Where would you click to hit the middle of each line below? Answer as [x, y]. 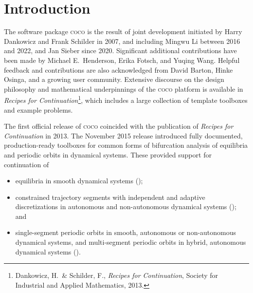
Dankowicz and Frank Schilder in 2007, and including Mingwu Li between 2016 [122, 41]
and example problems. [38, 109]
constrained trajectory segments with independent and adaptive [110, 197]
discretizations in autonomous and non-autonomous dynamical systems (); [126, 206]
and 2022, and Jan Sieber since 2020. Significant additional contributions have [120, 50]
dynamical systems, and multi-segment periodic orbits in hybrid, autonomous [131, 242]
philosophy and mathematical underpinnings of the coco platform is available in [124, 88]
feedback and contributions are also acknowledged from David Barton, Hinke [118, 69]
